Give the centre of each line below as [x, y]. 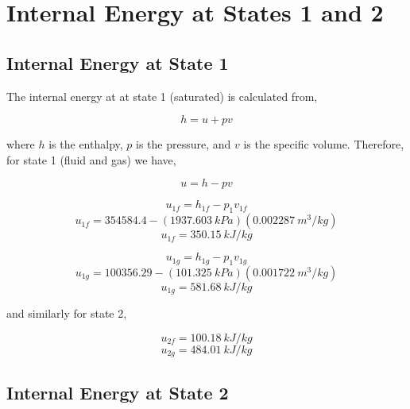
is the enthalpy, [86, 144]
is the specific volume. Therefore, [324, 144]
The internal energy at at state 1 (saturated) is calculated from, [162, 96]
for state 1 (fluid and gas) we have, [91, 159]
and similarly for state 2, [67, 313]
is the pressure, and [184, 144]
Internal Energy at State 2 [118, 392]
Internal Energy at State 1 [118, 62]
